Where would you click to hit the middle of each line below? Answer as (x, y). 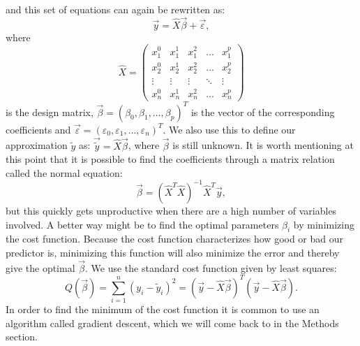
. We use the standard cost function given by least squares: (211, 267)
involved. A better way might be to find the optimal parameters (142, 224)
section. (22, 337)
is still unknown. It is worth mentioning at (263, 145)
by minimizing (324, 224)
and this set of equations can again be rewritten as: (115, 9)
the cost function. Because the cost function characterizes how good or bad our (175, 239)
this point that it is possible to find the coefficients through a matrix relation (170, 159)
